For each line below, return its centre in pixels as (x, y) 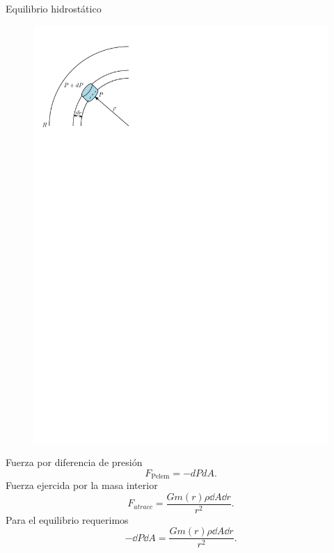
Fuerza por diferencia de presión (74, 462)
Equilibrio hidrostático (54, 8)
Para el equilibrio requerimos (67, 519)
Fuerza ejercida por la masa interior (82, 485)
